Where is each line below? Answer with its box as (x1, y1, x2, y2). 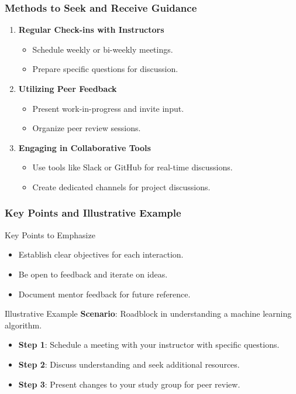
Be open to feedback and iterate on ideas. (18, 268, 168, 280)
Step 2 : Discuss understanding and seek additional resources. (18, 358, 240, 370)
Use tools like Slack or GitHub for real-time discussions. (32, 161, 233, 173)
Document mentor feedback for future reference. (18, 287, 191, 300)
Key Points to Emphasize (5, 228, 95, 241)
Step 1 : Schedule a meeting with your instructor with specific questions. (18, 338, 280, 351)
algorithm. (5, 318, 42, 331)
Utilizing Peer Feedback (18, 83, 117, 94)
